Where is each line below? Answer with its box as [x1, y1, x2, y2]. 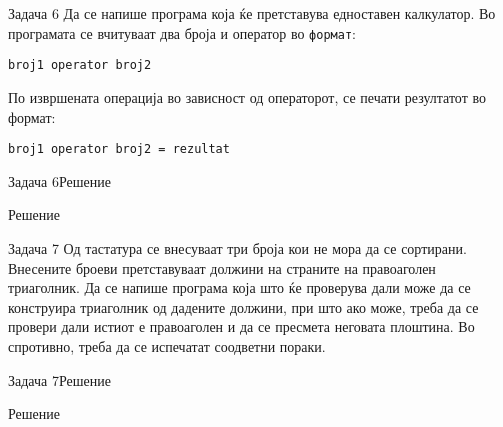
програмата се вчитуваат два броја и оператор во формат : [8, 22, 356, 43]
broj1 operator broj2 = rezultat [8, 142, 230, 157]
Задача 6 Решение [8, 170, 111, 191]
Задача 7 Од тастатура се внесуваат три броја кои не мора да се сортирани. [8, 237, 467, 258]
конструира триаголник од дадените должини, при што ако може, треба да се [8, 296, 479, 317]
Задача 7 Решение [8, 369, 111, 390]
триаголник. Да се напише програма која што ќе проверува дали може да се [8, 277, 471, 298]
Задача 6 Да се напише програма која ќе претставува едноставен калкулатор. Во [8, 3, 496, 23]
